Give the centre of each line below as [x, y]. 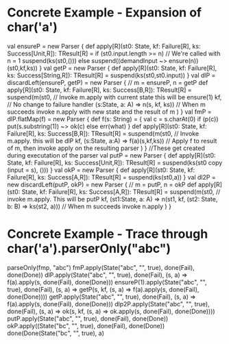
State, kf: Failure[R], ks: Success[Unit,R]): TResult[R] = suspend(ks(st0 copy [115, 162]
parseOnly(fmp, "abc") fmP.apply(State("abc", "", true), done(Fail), [101, 267]
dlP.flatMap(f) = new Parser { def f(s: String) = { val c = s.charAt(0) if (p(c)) [113, 119]
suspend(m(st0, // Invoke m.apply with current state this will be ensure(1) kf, [114, 97]
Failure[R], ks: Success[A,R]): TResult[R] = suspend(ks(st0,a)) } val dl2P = [111, 177]
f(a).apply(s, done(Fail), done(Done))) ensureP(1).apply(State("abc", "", [107, 282]
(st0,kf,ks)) [22, 68]
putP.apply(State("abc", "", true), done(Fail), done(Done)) [88, 318]
